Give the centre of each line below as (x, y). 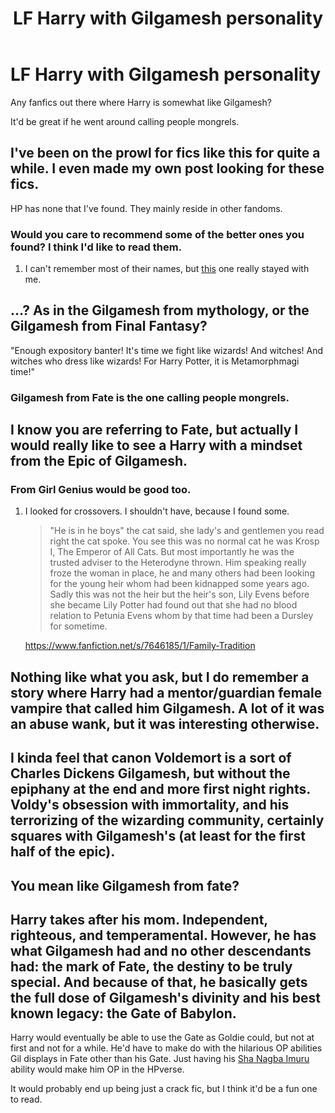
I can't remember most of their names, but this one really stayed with (167, 269)
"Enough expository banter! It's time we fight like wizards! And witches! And (167, 350)
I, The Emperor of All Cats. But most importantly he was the (172, 552)
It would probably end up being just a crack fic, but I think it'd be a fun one (164, 1089)
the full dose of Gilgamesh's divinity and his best (165, 998)
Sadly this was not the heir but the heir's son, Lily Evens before (179, 594)
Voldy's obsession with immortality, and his (150, 805)
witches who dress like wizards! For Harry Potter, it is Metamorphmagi (155, 361)
